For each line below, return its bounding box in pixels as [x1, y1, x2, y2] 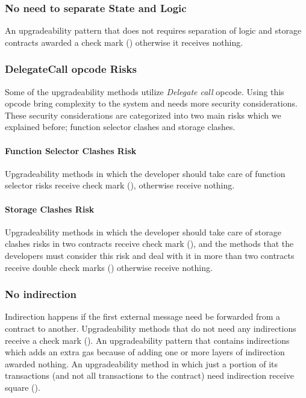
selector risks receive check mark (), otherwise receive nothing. [5, 179, 235, 191]
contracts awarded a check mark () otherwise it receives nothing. [5, 36, 243, 48]
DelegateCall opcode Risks [5, 61, 137, 76]
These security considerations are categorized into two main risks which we [5, 108, 281, 121]
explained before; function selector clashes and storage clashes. [5, 120, 236, 133]
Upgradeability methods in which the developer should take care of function [5, 167, 286, 179]
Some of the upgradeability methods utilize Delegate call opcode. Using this [5, 85, 284, 98]
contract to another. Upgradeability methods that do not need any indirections [5, 322, 296, 334]
